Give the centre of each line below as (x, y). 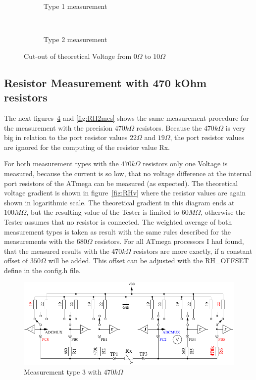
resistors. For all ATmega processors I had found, (169, 241)
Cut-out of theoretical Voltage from (78, 56)
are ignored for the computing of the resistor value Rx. (87, 147)
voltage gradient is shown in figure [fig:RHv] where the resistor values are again (125, 193)
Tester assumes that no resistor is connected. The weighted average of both (118, 221)
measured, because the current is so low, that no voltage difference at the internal (128, 173)
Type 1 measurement (76, 6)
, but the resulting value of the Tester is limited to (103, 212)
